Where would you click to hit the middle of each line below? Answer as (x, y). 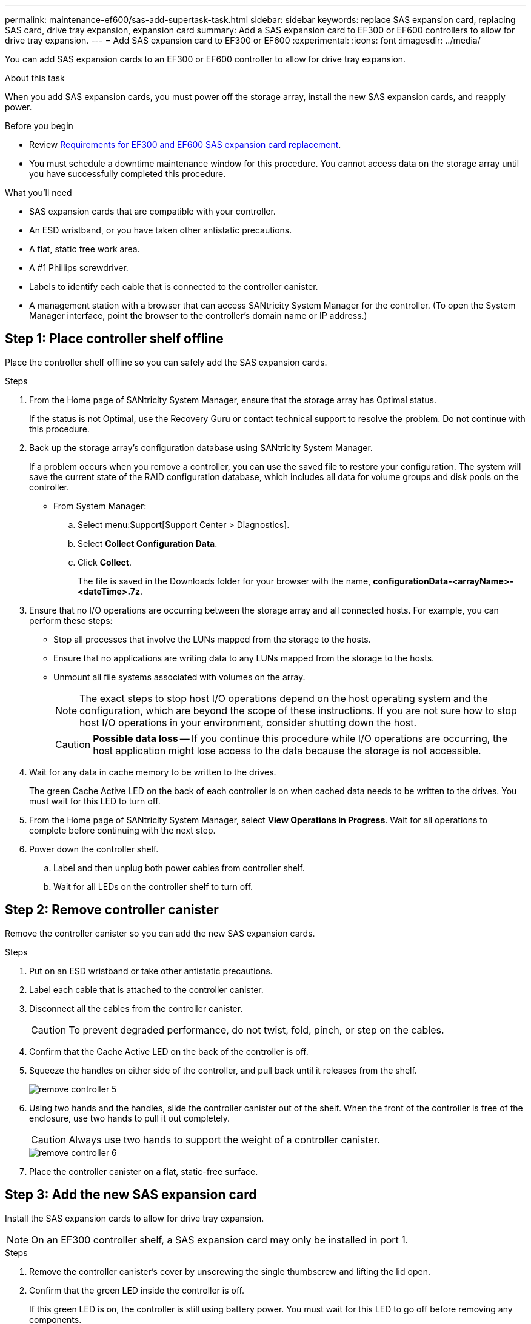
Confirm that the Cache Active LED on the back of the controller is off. (169, 1051)
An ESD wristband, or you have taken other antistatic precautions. (161, 230)
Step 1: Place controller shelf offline (114, 339)
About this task (35, 78)
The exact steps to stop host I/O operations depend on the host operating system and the (284, 698)
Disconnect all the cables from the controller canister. (136, 1008)
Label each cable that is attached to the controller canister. (146, 989)
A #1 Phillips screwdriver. (79, 268)
